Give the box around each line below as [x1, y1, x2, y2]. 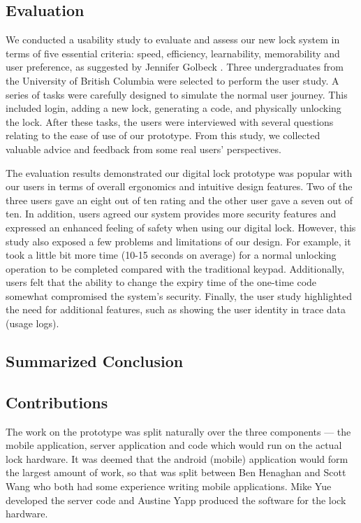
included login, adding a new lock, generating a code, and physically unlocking [6, 101, 341, 115]
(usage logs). [6, 316, 59, 331]
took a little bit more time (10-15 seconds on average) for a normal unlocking [6, 248, 337, 262]
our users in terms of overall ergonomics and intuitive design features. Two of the [6, 179, 353, 194]
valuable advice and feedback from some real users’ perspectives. [6, 141, 281, 156]
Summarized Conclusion [6, 350, 184, 372]
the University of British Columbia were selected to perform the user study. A [6, 73, 339, 87]
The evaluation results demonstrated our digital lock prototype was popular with [6, 165, 353, 180]
